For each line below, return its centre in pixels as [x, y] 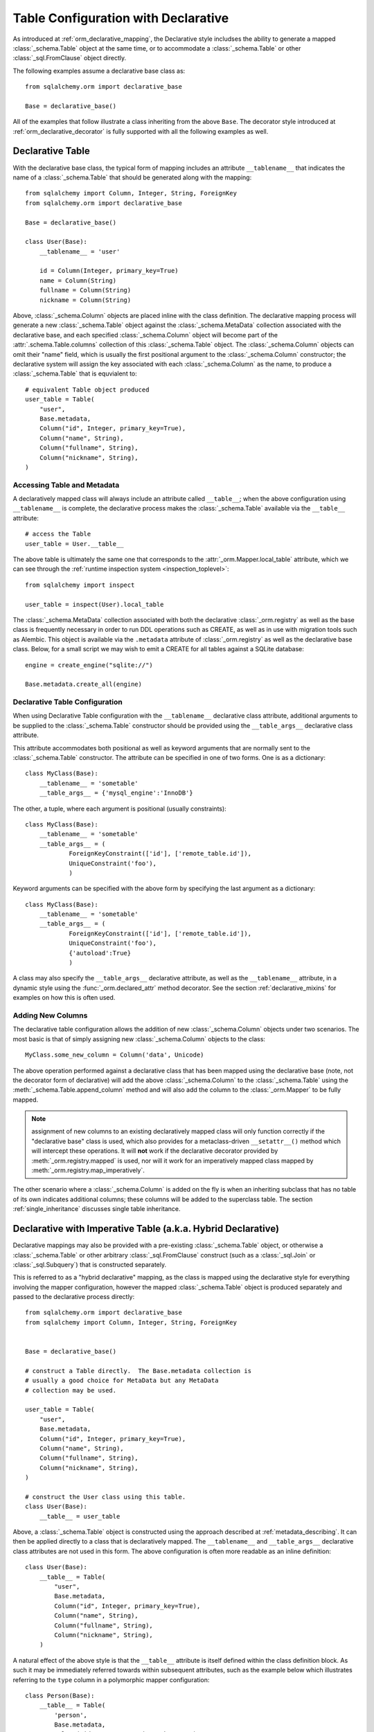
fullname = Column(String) [85, 290]
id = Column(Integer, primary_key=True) [109, 271]
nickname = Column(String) [85, 300]
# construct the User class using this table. [106, 1497]
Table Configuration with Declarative [121, 18]
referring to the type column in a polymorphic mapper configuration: [111, 1679]
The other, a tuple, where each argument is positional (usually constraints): [119, 808]
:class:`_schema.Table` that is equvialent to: [75, 373]
